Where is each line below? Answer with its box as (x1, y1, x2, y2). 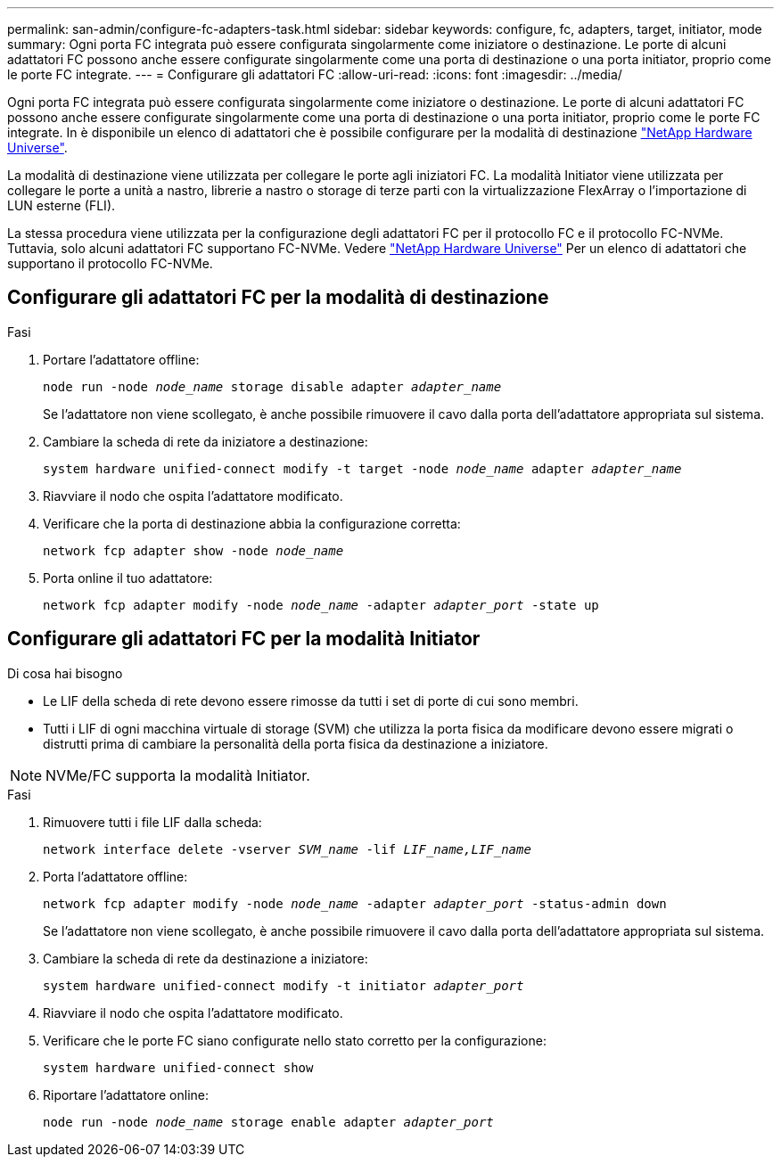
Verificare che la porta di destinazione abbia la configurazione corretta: (43, 515, 461, 531)
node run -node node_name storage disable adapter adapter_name (43, 379, 502, 394)
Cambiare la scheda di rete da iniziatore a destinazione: (43, 433, 368, 449)
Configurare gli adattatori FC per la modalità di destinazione (7, 286, 549, 309)
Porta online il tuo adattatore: (43, 570, 213, 586)
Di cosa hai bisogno (7, 665, 123, 681)
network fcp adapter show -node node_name (43, 543, 344, 558)
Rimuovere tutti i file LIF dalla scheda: (43, 814, 262, 830)
